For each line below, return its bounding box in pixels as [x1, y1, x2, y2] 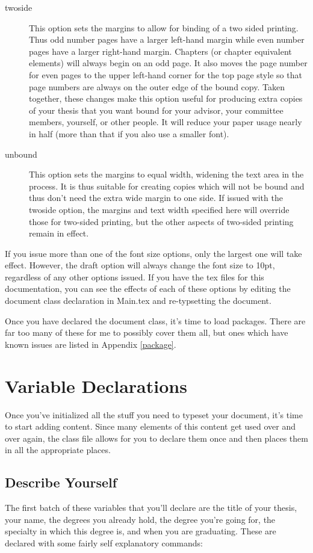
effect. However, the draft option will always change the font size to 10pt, [5, 259, 275, 271]
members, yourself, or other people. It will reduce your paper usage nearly [29, 116, 302, 128]
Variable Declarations [5, 373, 187, 398]
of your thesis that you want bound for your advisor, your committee [29, 103, 284, 116]
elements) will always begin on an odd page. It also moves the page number [29, 57, 308, 69]
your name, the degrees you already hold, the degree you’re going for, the [5, 513, 276, 525]
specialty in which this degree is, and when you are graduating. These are [5, 525, 276, 537]
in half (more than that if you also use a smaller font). [29, 127, 229, 140]
